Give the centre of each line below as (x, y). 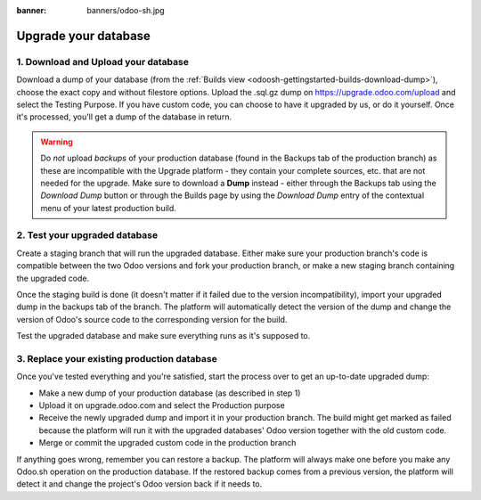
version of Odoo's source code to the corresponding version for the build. (152, 319)
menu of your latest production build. (109, 208)
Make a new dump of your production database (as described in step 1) (170, 393)
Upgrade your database (84, 36)
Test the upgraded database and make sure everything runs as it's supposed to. (163, 336)
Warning (57, 142)
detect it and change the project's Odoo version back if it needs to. (139, 484)
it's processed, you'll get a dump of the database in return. (124, 117)
